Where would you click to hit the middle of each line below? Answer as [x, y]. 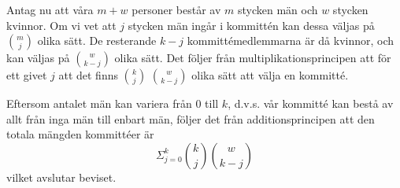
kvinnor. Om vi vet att [61, 25]
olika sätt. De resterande [97, 41]
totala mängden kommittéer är [80, 134]
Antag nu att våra [50, 9]
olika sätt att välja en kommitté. [270, 75]
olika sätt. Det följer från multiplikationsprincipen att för [253, 58]
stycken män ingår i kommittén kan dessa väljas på [251, 25]
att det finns [88, 75]
